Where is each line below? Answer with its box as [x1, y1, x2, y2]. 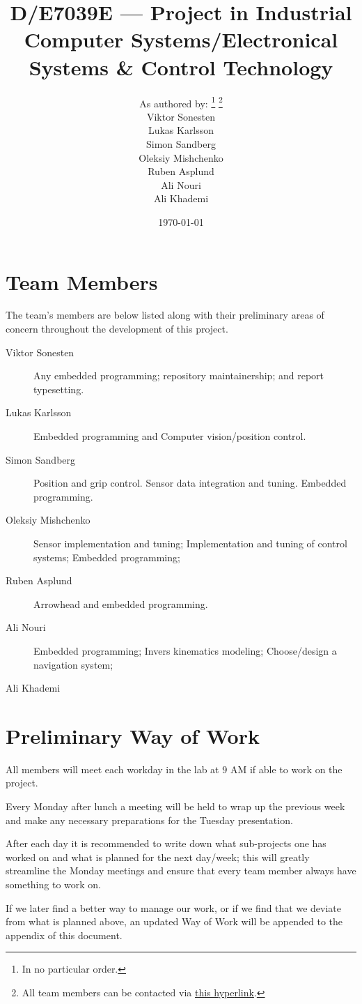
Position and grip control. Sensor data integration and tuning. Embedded [33, 476, 347, 490]
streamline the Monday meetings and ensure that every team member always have [6, 863, 356, 878]
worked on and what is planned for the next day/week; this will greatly [6, 849, 310, 864]
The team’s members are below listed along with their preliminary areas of [6, 307, 324, 322]
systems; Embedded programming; [33, 549, 180, 564]
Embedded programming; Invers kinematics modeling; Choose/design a [33, 643, 337, 657]
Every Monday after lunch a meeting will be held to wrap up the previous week [6, 799, 345, 814]
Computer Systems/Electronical [24, 25, 338, 54]
